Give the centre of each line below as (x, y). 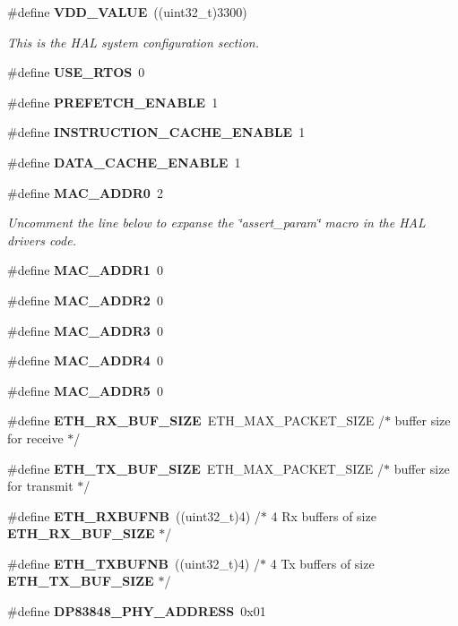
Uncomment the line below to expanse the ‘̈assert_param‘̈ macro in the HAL (216, 223)
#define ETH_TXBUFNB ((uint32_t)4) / (134, 563)
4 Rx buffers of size (324, 515)
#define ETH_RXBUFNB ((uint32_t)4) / (134, 515)
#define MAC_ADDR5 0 (85, 390)
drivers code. (42, 240)
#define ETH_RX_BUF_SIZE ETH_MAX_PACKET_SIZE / (196, 420)
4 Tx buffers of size (322, 563)
